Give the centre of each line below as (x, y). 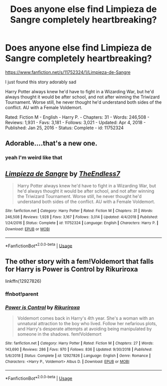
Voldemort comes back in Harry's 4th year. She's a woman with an (85, 318)
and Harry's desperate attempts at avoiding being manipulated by (84, 329)
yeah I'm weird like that (34, 158)
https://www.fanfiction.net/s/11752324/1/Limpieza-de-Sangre (68, 72)
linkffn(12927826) (23, 281)
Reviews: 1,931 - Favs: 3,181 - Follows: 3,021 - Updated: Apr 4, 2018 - (75, 122)
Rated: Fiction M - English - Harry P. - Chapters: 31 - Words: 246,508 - (77, 117)
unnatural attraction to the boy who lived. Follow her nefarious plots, (87, 324)
